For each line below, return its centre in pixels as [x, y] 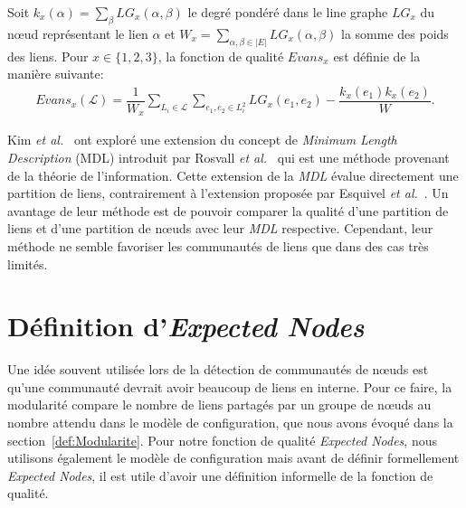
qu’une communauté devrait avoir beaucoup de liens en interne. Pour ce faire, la [230, 386]
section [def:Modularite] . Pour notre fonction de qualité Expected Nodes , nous [222, 440]
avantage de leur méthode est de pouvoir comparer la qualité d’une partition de [228, 210]
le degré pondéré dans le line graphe [288, 12]
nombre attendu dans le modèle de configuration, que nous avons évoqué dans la [230, 423]
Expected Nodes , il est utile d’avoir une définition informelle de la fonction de [220, 475]
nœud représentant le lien [78, 33]
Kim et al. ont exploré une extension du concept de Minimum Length [202, 140]
